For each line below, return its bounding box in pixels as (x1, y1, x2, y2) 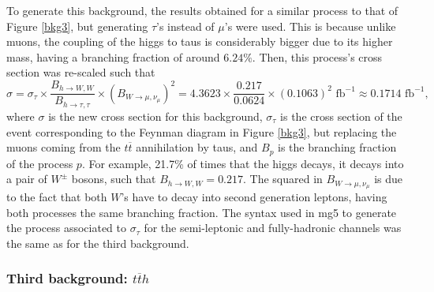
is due (374, 170, 402, 187)
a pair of (6, 170, 47, 187)
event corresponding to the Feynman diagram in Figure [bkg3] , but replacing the (6, 123, 397, 140)
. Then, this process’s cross (252, 48, 383, 65)
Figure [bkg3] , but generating (6, 17, 148, 34)
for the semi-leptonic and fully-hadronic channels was (144, 219, 402, 236)
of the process (6, 155, 73, 171)
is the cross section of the (280, 107, 402, 124)
